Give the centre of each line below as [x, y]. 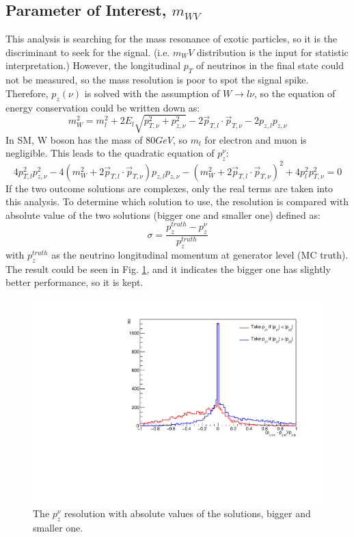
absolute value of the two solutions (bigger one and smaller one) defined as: [163, 214]
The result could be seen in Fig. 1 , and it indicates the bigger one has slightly [168, 268]
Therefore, [27, 93]
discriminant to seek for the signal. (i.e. [88, 52]
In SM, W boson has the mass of [74, 139]
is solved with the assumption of [152, 93]
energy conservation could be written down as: [103, 107]
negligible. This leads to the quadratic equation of [110, 153]
